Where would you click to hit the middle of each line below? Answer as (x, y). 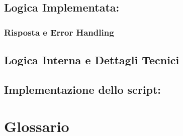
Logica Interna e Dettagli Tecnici (92, 60)
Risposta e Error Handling (59, 32)
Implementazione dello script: (82, 89)
